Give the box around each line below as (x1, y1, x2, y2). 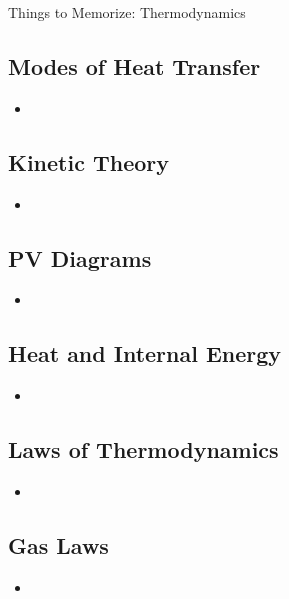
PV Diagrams (8, 242, 152, 273)
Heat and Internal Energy (8, 338, 282, 369)
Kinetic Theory (8, 146, 170, 177)
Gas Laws (8, 529, 109, 560)
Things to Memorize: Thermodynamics (8, 2, 246, 22)
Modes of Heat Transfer (8, 50, 261, 81)
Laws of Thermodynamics (8, 434, 279, 465)
